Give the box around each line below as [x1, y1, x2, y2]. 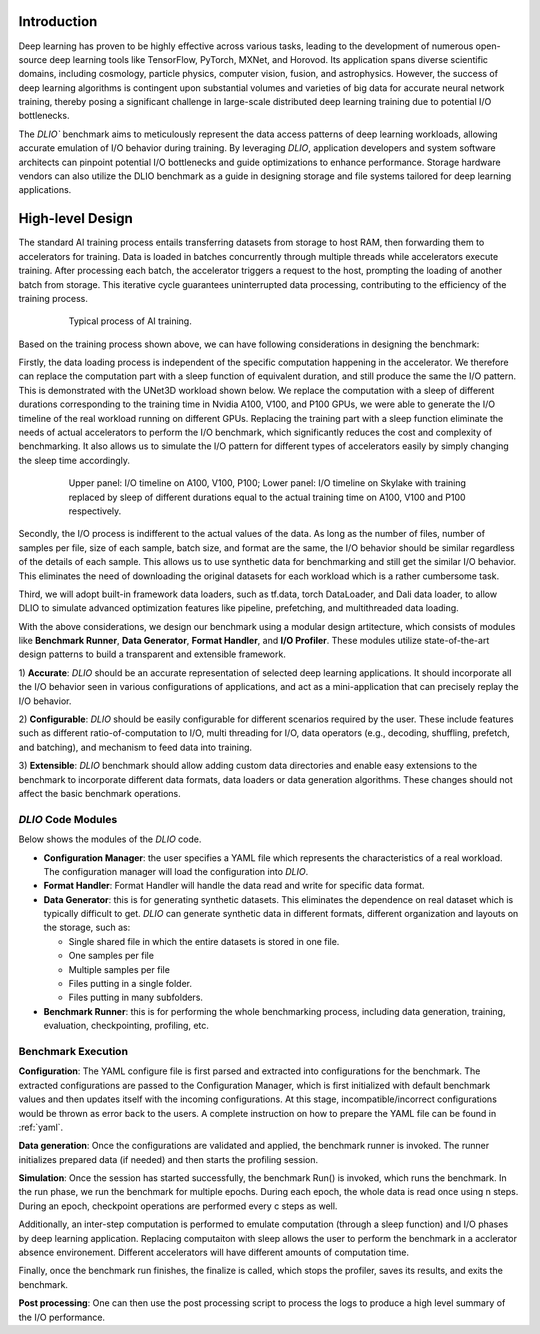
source [18, 53, 48, 65]
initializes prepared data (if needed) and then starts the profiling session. [18, 1153, 319, 1165]
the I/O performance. [18, 1311, 105, 1323]
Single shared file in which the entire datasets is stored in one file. [68, 935, 340, 947]
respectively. [68, 505, 122, 517]
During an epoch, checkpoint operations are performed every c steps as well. [18, 1200, 338, 1212]
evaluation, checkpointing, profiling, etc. [43, 1020, 210, 1032]
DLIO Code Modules [18, 812, 118, 826]
